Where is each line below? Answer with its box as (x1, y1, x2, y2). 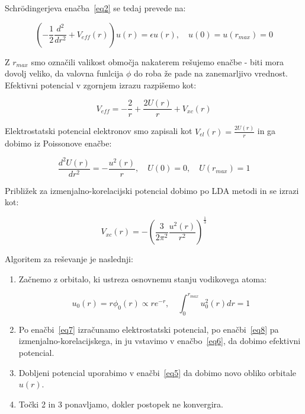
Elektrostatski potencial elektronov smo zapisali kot (5, 125, 192, 137)
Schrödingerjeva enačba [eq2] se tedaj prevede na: (5, 2, 186, 14)
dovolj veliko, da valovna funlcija (5, 67, 124, 79)
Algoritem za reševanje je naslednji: (5, 253, 133, 265)
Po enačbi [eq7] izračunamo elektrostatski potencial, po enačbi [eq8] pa (18, 323, 279, 335)
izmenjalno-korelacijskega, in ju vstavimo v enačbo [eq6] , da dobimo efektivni (18, 335, 301, 347)
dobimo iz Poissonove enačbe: (5, 136, 112, 149)
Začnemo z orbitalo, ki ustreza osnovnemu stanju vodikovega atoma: (18, 272, 267, 285)
